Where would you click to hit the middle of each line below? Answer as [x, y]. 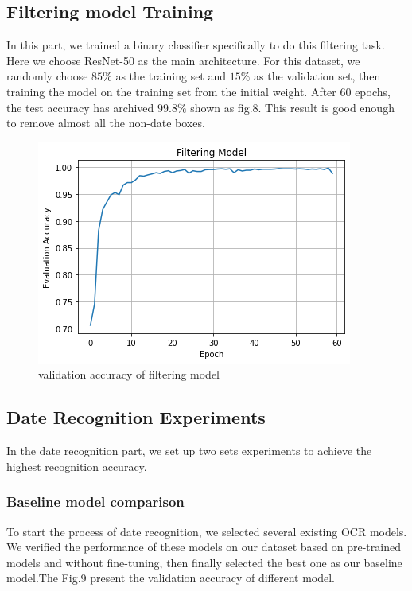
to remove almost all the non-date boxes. [106, 123]
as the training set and [171, 76]
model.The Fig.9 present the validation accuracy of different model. [171, 578]
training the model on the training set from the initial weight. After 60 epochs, [198, 91]
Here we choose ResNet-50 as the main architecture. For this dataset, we [183, 60]
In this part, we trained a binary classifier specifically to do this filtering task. [196, 45]
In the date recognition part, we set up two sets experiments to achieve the [189, 451]
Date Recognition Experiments [136, 417]
